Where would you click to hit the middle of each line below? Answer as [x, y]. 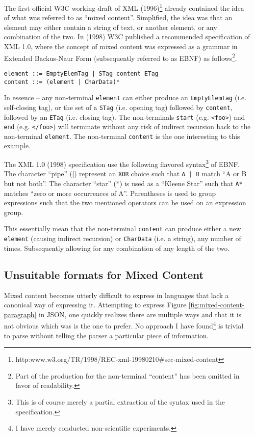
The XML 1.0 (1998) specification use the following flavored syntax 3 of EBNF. [122, 163]
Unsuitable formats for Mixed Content [104, 274]
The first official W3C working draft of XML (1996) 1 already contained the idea [124, 7]
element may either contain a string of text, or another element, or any [111, 27]
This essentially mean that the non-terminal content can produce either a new [123, 229]
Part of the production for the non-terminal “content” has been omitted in [127, 375]
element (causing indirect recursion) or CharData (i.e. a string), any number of [123, 238]
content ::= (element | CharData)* [62, 82]
